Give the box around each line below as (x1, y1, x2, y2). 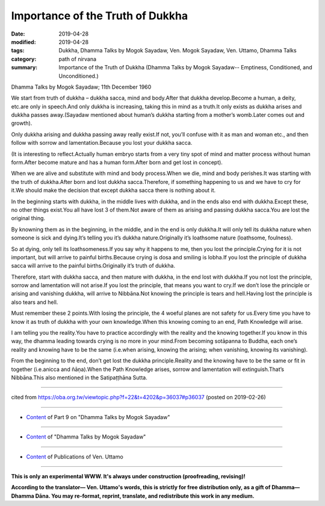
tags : (11, 47, 25, 54)
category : (11, 55, 37, 63)
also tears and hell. (11, 299, 58, 306)
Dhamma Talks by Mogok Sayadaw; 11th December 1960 (11, 83, 152, 90)
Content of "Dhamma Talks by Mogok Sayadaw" (26, 433, 146, 440)
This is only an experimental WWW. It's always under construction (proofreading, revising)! (11, 472, 246, 479)
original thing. (11, 215, 45, 222)
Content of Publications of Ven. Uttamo (26, 453, 123, 460)
